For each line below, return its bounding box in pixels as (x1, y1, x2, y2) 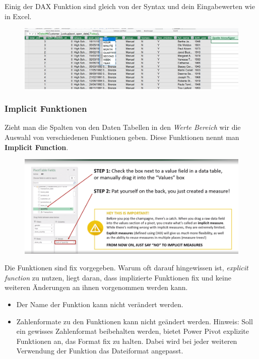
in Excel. (5, 11, 32, 21)
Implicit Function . (5, 141, 69, 152)
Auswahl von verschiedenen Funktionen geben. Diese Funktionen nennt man (5, 132, 239, 142)
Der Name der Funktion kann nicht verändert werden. (16, 299, 183, 310)
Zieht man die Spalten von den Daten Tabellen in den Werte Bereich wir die (5, 122, 241, 132)
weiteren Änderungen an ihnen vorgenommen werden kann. (5, 282, 188, 293)
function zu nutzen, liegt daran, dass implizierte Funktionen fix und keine (5, 272, 231, 282)
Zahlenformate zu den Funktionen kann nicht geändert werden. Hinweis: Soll (16, 316, 253, 326)
